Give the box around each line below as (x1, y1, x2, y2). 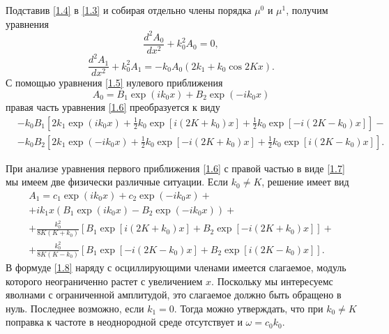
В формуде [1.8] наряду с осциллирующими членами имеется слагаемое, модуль (6, 260, 346, 275)
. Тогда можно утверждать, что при (174, 301, 323, 315)
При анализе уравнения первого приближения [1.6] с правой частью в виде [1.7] (6, 160, 345, 175)
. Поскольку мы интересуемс (211, 273, 333, 288)
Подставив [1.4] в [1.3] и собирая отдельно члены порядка (6, 3, 252, 17)
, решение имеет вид (261, 174, 349, 189)
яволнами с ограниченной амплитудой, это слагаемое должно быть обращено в (6, 287, 342, 302)
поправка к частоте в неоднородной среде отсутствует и (6, 314, 243, 329)
